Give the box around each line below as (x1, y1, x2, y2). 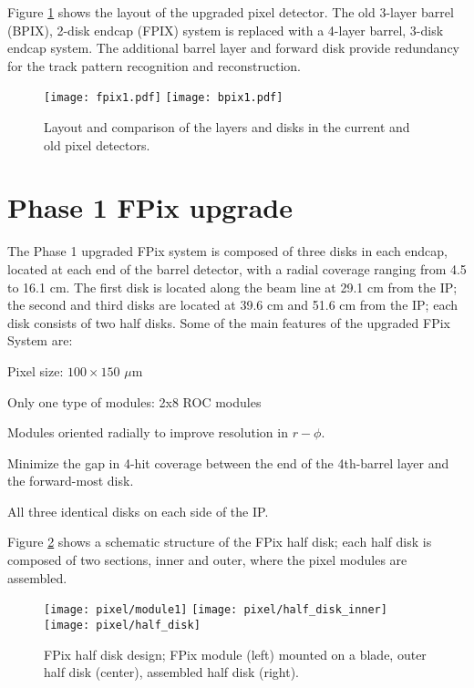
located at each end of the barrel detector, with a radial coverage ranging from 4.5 (7, 259, 467, 278)
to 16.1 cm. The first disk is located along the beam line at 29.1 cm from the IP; (7, 277, 458, 296)
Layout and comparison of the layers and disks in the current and (44, 118, 410, 137)
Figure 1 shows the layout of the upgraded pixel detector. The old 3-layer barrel (7, 3, 454, 21)
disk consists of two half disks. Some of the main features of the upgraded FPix (7, 313, 450, 332)
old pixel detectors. (44, 135, 150, 154)
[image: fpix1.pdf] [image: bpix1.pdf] (44, 91, 283, 105)
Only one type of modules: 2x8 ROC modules (7, 392, 262, 411)
